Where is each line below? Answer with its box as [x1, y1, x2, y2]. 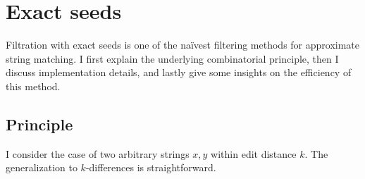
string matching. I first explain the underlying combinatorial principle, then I [6, 51, 339, 66]
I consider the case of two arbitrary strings [6, 146, 190, 161]
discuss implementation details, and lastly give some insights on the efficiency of [6, 65, 352, 80]
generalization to [6, 160, 78, 175]
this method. [6, 78, 61, 93]
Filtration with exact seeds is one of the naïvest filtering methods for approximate [6, 37, 360, 52]
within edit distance [211, 146, 297, 161]
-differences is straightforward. [85, 160, 216, 175]
